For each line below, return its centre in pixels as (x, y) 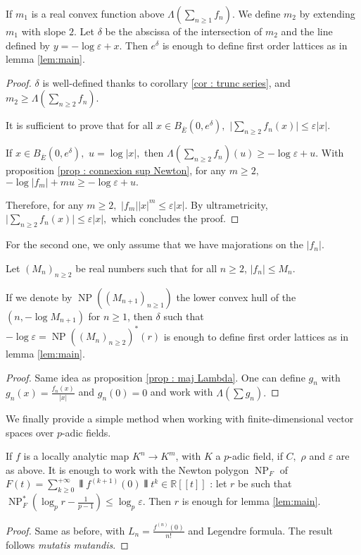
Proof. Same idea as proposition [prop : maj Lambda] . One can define (156, 377)
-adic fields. (86, 432)
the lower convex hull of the (236, 297)
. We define (256, 13)
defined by (28, 45)
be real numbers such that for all (146, 268)
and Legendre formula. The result (260, 530)
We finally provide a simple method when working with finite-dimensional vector (180, 419)
